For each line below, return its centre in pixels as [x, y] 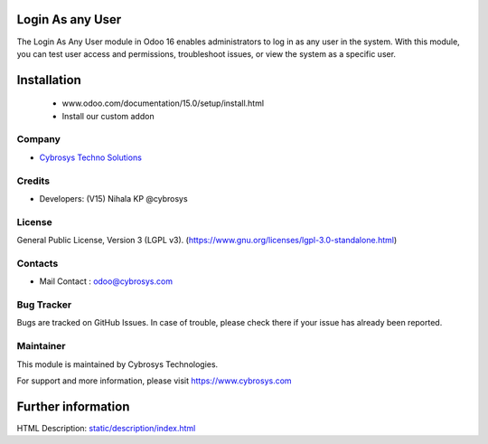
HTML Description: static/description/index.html [106, 428]
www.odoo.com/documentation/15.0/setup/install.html [163, 103]
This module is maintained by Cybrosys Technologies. [117, 364]
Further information [73, 406]
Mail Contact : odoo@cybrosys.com [106, 281]
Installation [49, 80]
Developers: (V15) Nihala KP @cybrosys [114, 198]
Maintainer [41, 346]
